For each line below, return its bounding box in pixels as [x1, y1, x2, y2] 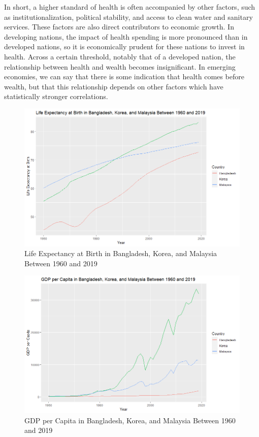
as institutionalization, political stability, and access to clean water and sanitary [4, 11, 253, 22]
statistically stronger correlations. [4, 91, 108, 102]
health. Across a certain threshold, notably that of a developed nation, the [4, 51, 236, 61]
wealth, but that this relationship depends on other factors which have [4, 81, 223, 91]
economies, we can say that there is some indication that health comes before [4, 71, 244, 82]
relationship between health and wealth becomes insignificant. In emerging [4, 61, 236, 72]
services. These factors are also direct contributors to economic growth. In [4, 21, 234, 32]
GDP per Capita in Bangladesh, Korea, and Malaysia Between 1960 [24, 415, 236, 425]
